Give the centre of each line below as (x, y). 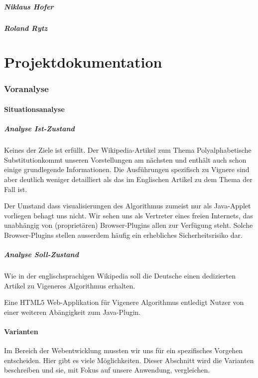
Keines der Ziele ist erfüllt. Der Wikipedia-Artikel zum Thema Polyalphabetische (128, 150)
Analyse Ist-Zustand (39, 129)
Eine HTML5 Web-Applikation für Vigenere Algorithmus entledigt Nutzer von (124, 302)
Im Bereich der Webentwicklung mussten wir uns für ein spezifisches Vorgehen (124, 350)
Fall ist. (16, 189)
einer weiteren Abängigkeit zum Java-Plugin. (72, 312)
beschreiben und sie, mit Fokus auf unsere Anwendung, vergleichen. (107, 370)
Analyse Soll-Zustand (41, 254)
